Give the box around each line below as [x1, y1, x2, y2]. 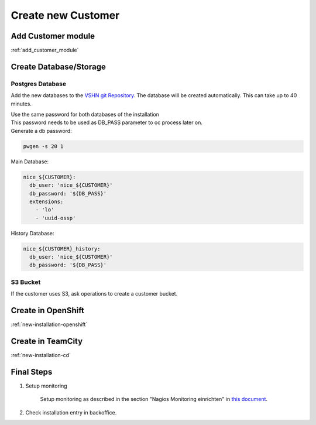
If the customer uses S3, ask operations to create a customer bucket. [11, 290, 178, 297]
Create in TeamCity [11, 336, 83, 346]
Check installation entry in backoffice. [25, 409, 117, 416]
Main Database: [11, 158, 49, 165]
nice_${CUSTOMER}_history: [23, 245, 101, 252]
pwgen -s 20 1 [23, 143, 64, 149]
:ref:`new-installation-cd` [11, 351, 71, 358]
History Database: [11, 229, 54, 237]
